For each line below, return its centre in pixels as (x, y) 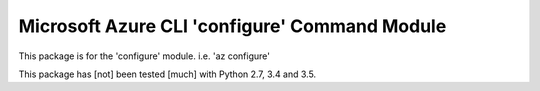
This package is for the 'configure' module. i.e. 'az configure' (144, 56)
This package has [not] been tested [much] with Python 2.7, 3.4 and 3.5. (167, 74)
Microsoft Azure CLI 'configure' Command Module (232, 26)
